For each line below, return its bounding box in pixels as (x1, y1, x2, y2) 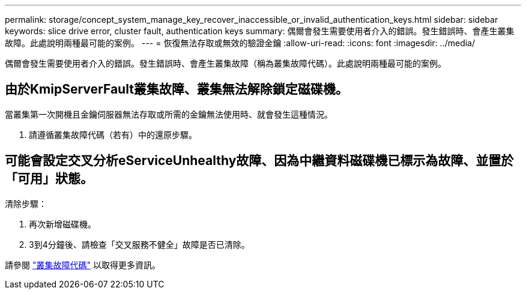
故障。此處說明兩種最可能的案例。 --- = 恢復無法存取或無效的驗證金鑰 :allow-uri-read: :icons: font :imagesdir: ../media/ (5, 38, 476, 48)
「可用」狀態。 (5, 171, 93, 187)
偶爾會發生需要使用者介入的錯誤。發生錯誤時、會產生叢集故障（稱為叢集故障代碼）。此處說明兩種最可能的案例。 (5, 58, 446, 68)
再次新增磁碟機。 (29, 218, 96, 229)
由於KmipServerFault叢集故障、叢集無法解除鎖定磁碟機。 (5, 82, 348, 97)
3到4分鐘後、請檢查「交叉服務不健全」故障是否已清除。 (29, 239, 250, 250)
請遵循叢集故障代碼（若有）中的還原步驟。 (29, 129, 197, 140)
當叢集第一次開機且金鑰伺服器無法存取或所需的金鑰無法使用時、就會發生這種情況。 (5, 109, 333, 119)
